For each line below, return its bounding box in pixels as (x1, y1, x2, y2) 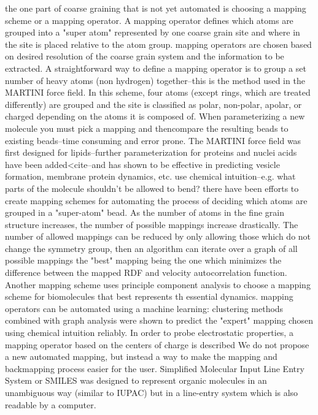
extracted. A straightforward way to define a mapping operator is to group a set (5, 61, 306, 74)
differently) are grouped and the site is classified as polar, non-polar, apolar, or (5, 97, 302, 110)
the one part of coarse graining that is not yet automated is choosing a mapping (5, 2, 306, 14)
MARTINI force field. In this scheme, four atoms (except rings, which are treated (5, 86, 311, 99)
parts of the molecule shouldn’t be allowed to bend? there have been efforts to (5, 181, 299, 194)
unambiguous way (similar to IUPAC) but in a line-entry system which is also (5, 386, 298, 398)
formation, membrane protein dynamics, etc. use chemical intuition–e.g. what (5, 170, 296, 183)
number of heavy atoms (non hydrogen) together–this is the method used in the (5, 74, 305, 86)
